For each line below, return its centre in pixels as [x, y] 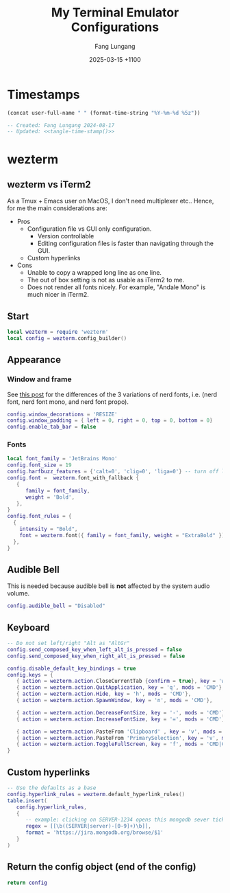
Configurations [115, 27]
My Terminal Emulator [115, 13]
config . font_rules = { [39, 517]
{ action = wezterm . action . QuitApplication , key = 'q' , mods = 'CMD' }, [120, 688]
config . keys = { [30, 675]
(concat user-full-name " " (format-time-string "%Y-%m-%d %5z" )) [104, 113]
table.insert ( [27, 801]
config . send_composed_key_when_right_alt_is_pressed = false [96, 656]
